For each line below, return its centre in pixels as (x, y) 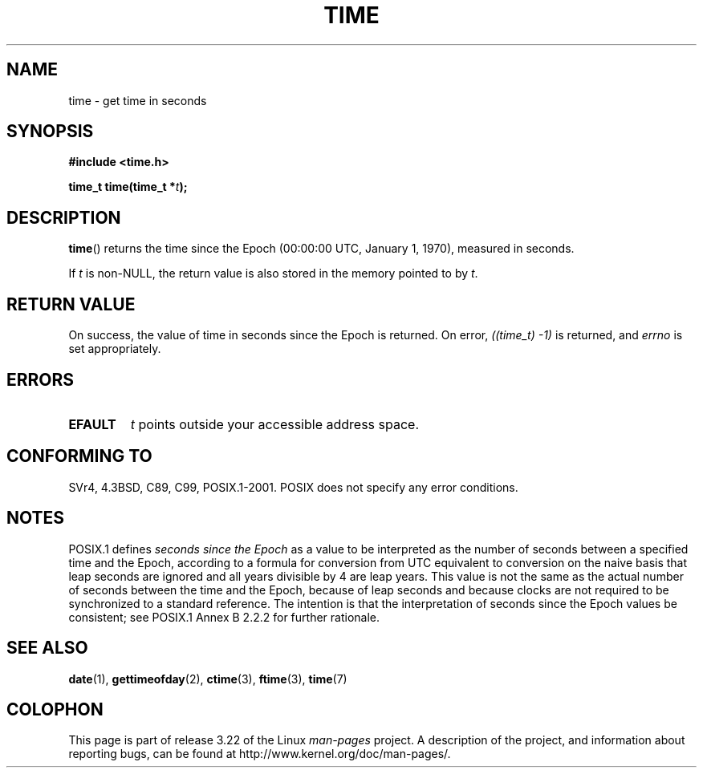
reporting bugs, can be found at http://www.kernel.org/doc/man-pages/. (260, 754)
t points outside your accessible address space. (274, 424)
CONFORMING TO (79, 456)
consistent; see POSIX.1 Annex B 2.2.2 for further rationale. (224, 617)
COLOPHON (55, 709)
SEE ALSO (47, 648)
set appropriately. (115, 349)
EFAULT (92, 424)
